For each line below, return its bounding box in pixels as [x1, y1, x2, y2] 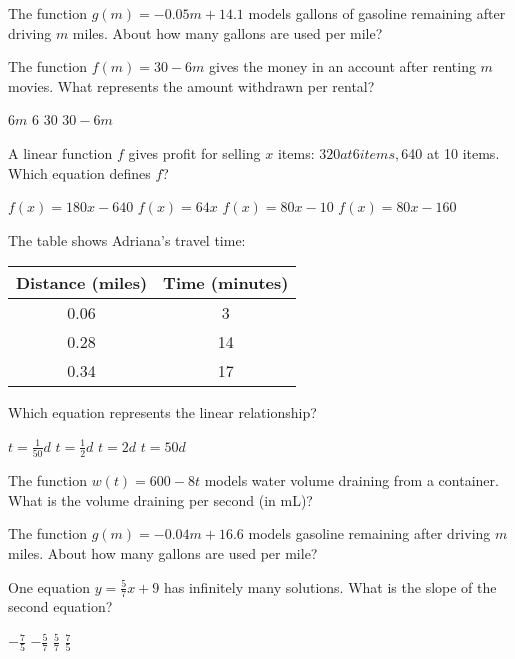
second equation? [8, 596, 113, 617]
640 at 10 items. [401, 142, 500, 163]
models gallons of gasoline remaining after [248, 3, 506, 23]
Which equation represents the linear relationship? [8, 402, 317, 423]
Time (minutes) [163, 271, 289, 295]
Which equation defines [8, 162, 151, 183]
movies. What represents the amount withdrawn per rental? [8, 75, 375, 96]
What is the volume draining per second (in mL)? [8, 489, 313, 510]
